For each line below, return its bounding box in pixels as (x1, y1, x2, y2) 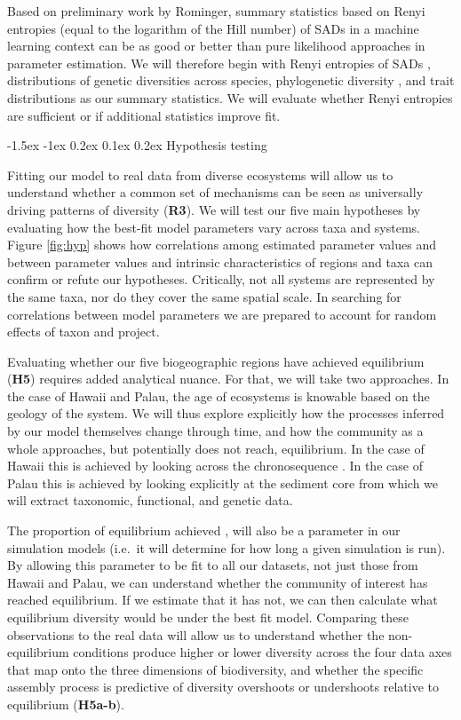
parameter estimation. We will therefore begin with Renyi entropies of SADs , (7, 53, 431, 72)
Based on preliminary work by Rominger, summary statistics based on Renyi (7, 2, 425, 20)
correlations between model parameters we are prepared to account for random (7, 305, 437, 323)
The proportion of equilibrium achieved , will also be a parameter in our (7, 521, 401, 540)
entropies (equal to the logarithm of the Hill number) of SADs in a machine (7, 19, 419, 37)
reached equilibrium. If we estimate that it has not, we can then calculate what (7, 590, 438, 609)
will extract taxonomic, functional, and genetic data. (7, 491, 293, 510)
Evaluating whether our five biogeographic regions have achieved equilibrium (7, 352, 425, 370)
